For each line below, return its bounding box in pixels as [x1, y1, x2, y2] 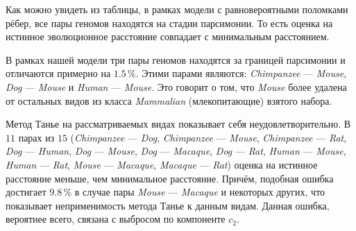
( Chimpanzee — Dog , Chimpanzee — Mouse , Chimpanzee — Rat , [70, 130, 347, 144]
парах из [18, 130, 55, 144]
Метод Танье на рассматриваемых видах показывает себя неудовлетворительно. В [6, 117, 351, 131]
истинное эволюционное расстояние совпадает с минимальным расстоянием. [6, 29, 330, 44]
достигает [6, 185, 46, 199]
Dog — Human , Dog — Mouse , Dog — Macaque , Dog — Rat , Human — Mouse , [6, 144, 346, 158]
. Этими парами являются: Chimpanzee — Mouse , [135, 66, 347, 80]
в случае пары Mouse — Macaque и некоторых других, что [74, 185, 325, 199]
